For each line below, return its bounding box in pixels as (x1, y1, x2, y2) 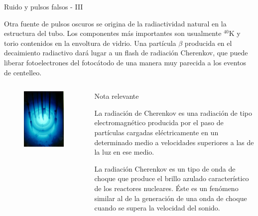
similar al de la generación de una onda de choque (94, 193, 247, 203)
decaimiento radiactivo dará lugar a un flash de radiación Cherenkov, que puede (4, 47, 248, 58)
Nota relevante (94, 91, 139, 101)
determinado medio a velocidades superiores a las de (94, 137, 254, 147)
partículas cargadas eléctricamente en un (94, 127, 219, 137)
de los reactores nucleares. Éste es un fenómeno (94, 183, 239, 193)
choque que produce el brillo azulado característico (94, 173, 249, 184)
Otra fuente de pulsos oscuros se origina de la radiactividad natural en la (4, 18, 227, 28)
